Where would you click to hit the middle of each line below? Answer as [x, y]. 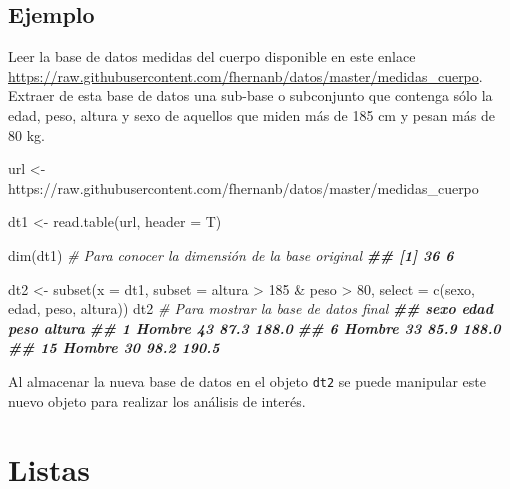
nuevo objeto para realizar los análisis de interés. [157, 400]
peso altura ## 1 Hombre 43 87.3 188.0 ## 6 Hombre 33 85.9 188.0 [254, 327]
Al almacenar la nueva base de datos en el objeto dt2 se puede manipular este [247, 380]
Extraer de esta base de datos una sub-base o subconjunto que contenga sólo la [250, 95]
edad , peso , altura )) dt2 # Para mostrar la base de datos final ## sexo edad [250, 308]
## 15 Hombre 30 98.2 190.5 [114, 347]
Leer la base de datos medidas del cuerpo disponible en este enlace [212, 56]
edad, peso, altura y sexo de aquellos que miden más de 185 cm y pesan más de [251, 114]
